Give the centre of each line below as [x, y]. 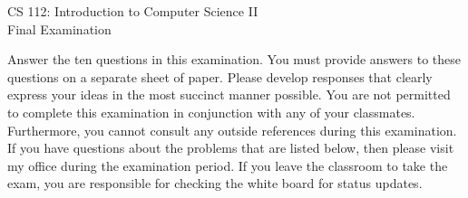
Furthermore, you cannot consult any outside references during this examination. [232, 130]
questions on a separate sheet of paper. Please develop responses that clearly [220, 76]
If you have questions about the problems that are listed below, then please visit [231, 148]
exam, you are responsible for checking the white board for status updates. [215, 183]
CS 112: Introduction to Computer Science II [133, 11]
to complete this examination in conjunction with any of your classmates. [211, 112]
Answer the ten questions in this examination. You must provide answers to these [234, 59]
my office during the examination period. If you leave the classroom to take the [228, 165]
